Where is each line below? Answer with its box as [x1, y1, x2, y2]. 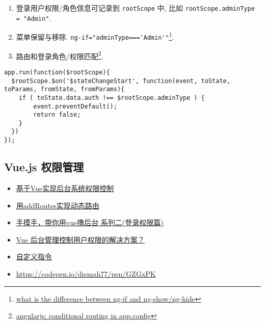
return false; [33, 111, 81, 119]
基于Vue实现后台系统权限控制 [16, 182, 114, 193]
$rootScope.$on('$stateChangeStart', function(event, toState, [11, 77, 230, 85]
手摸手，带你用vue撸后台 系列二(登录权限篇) [16, 217, 164, 228]
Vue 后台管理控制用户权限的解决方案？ [16, 234, 145, 245]
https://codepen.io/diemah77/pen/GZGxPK [16, 268, 156, 279]
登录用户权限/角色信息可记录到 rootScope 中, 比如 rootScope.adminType [16, 3, 255, 13]
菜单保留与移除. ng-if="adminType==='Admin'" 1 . [16, 30, 174, 42]
